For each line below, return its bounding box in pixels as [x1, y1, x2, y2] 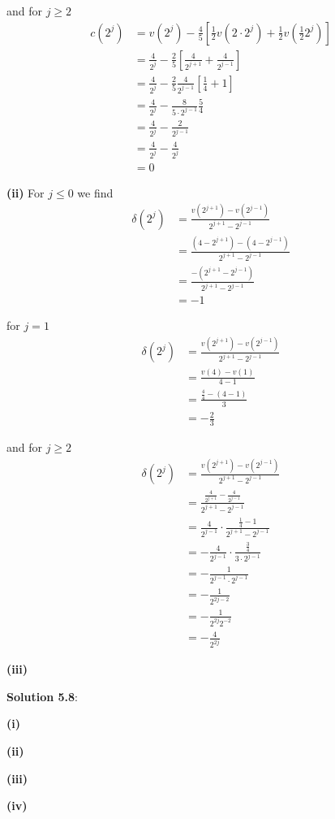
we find [77, 184, 114, 201]
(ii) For [6, 184, 45, 201]
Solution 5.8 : [6, 687, 78, 704]
